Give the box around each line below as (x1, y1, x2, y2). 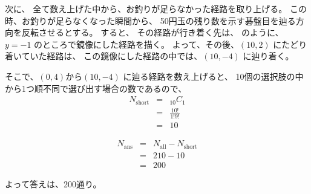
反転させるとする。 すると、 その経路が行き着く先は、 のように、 (21, 26, 284, 39)
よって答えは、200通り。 (5, 177, 102, 190)
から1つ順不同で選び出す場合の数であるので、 (5, 82, 187, 94)
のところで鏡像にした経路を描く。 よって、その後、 (34, 37, 239, 50)
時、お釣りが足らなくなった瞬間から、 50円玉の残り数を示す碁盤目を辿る (5, 14, 296, 27)
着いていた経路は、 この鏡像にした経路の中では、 (5, 50, 203, 62)
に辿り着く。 (243, 50, 294, 62)
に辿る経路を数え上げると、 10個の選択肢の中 (123, 70, 304, 82)
